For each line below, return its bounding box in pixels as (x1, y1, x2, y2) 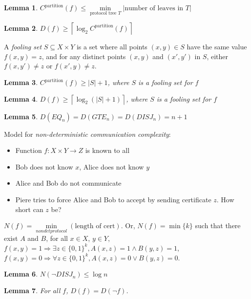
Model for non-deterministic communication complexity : (4, 128, 171, 139)
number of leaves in (125, 5, 184, 12)
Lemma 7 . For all (4, 285, 61, 295)
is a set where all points (76, 42, 147, 52)
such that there (195, 220, 241, 231)
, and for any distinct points (42, 51, 126, 61)
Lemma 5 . (4, 111, 38, 121)
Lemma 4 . (4, 93, 38, 104)
